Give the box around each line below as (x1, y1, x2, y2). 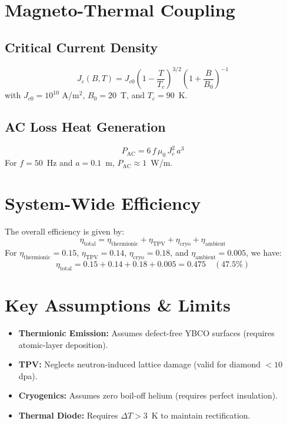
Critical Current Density (5, 38, 158, 56)
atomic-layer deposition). (18, 338, 108, 350)
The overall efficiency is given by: (5, 225, 125, 237)
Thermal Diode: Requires (18, 409, 118, 421)
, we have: (246, 246, 282, 259)
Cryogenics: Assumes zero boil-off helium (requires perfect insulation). (18, 389, 278, 401)
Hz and (46, 156, 73, 169)
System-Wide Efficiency (5, 190, 201, 215)
